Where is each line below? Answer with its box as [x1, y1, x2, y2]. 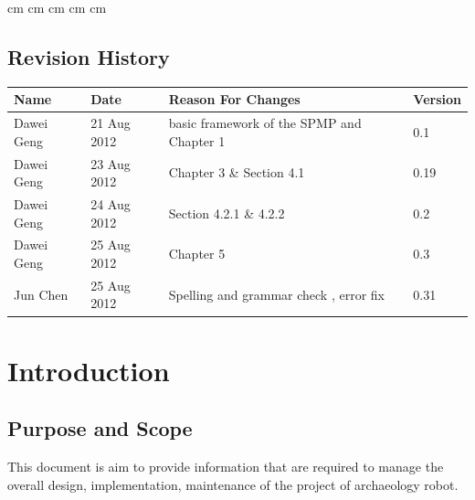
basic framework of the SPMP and [168, 113, 362, 133]
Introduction [7, 351, 170, 388]
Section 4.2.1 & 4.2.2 [168, 203, 285, 222]
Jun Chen [14, 284, 69, 303]
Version [413, 90, 461, 109]
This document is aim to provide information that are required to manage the [7, 457, 444, 476]
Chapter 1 [168, 131, 226, 150]
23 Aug [90, 154, 131, 173]
